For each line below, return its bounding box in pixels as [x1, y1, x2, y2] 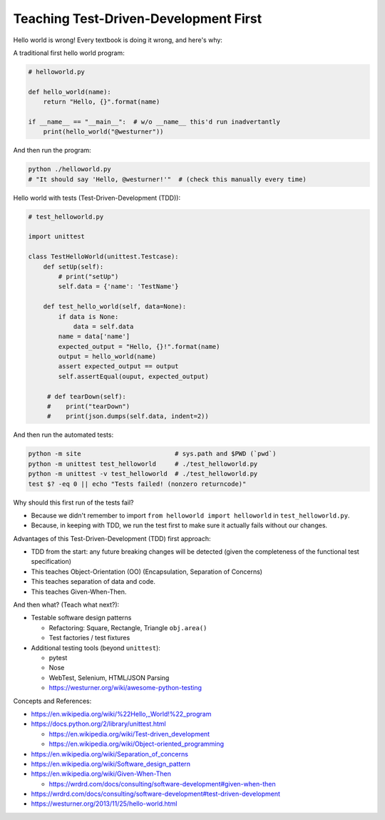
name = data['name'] [58, 333, 130, 340]
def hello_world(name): [28, 88, 112, 96]
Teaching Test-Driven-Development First [13, 11, 262, 26]
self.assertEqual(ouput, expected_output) [58, 372, 210, 380]
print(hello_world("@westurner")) [43, 128, 164, 136]
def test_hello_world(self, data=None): [43, 303, 187, 310]
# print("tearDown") [46, 403, 130, 410]
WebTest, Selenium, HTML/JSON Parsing [48, 673, 170, 682]
